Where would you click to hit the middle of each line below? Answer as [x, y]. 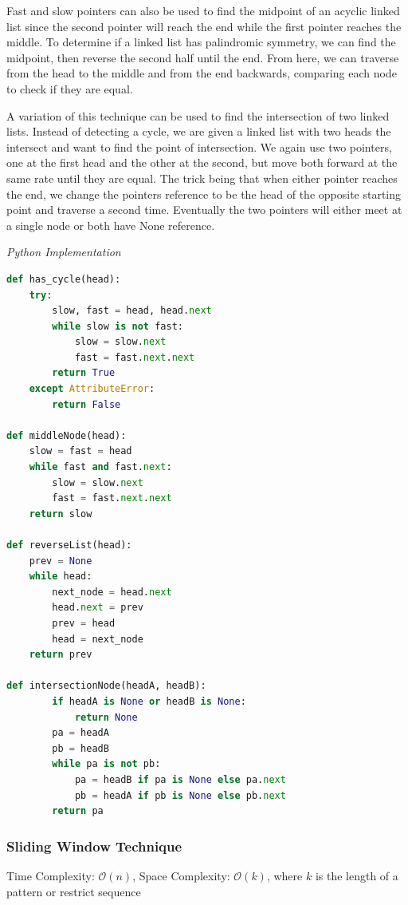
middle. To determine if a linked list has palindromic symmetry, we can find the [201, 42]
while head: [61, 577]
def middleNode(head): [67, 435]
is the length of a [357, 875]
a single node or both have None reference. [111, 225]
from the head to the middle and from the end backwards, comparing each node [202, 73]
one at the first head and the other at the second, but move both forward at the [202, 162]
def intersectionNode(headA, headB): [106, 686]
